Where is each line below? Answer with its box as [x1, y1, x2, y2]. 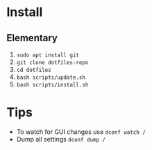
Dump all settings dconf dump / [16, 135, 105, 143]
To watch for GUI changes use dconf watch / [16, 127, 146, 136]
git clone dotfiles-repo [16, 59, 89, 66]
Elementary [6, 32, 58, 44]
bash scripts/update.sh [16, 74, 86, 81]
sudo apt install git [16, 52, 79, 59]
